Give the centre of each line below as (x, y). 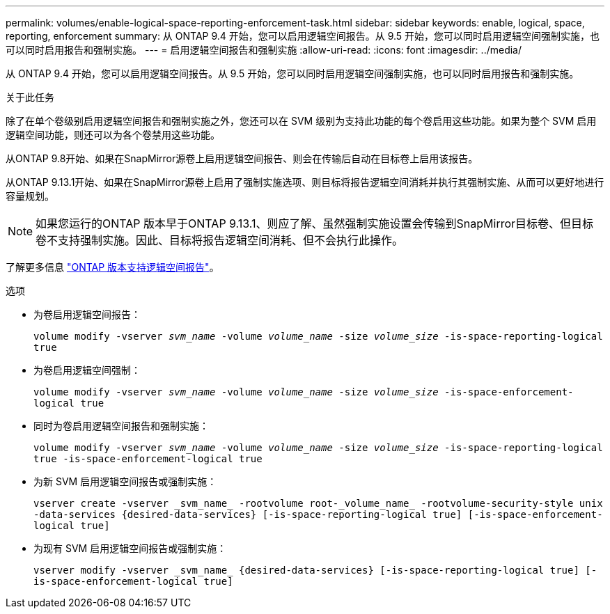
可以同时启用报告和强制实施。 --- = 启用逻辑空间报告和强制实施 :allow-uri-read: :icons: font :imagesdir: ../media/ (264, 50)
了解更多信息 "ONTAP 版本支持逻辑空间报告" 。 (112, 267)
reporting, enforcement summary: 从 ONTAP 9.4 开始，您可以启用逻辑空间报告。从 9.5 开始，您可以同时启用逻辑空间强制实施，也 (303, 36)
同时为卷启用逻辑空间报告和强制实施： (121, 426)
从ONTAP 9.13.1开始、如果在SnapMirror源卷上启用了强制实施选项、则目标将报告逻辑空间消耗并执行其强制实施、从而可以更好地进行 (305, 182)
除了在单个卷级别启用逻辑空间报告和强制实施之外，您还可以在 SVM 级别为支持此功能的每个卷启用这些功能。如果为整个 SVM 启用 (301, 121)
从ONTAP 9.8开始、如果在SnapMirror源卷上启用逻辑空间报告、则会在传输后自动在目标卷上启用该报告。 (242, 158)
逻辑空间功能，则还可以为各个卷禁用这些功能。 (113, 135)
